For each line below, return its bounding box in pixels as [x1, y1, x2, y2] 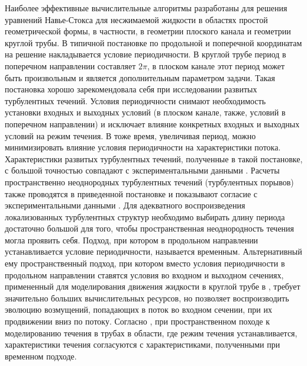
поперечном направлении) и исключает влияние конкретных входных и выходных [5, 117, 300, 130]
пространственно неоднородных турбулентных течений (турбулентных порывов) [5, 175, 294, 188]
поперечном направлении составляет [5, 59, 136, 72]
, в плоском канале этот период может [147, 59, 285, 72]
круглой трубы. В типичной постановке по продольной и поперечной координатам [5, 36, 302, 49]
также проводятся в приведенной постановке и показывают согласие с [5, 187, 258, 200]
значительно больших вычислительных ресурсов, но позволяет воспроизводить [5, 291, 289, 304]
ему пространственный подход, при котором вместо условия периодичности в [5, 257, 285, 269]
